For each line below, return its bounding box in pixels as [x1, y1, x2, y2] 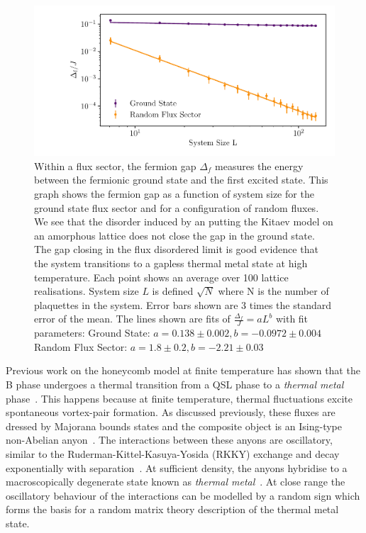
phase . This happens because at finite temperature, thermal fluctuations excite [6, 391, 353, 405]
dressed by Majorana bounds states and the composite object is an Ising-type [6, 418, 342, 433]
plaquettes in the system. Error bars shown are [34, 297, 238, 312]
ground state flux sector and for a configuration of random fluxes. [34, 200, 319, 215]
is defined [152, 284, 194, 298]
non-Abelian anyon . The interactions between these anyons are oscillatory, [6, 432, 333, 447]
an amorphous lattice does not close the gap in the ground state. [34, 228, 315, 242]
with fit [275, 311, 309, 326]
